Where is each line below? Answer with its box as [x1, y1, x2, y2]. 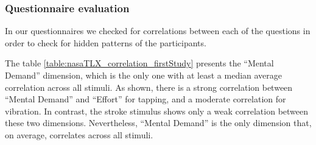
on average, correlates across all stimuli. [5, 128, 153, 141]
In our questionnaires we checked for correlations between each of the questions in [5, 24, 311, 37]
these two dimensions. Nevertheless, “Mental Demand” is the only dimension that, [5, 116, 312, 129]
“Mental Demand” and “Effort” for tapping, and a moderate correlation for [5, 93, 286, 105]
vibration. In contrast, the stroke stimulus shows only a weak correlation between [5, 104, 309, 117]
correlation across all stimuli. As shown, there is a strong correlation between [5, 80, 293, 93]
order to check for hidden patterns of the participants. [5, 36, 206, 49]
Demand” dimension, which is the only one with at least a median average [5, 69, 283, 81]
